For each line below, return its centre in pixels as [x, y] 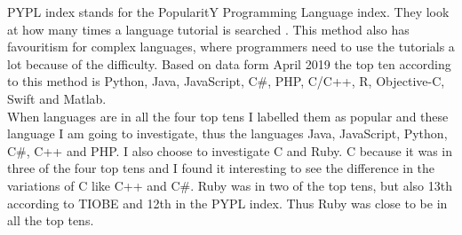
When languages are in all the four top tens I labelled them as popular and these [228, 116]
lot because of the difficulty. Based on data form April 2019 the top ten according [229, 63]
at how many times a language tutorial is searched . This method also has [208, 29]
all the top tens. [51, 220]
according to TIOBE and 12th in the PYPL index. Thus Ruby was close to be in [227, 203]
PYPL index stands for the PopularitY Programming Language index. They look [228, 12]
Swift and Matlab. [57, 98]
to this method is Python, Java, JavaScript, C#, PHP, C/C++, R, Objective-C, [226, 81]
